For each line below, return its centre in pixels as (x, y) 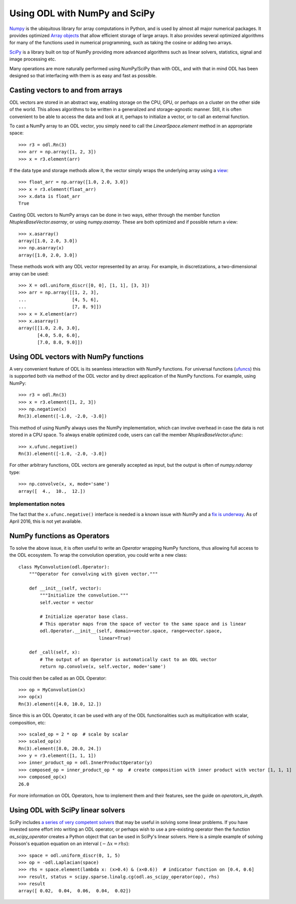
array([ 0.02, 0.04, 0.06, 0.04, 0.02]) (75, 891)
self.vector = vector (67, 602)
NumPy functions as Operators (60, 536)
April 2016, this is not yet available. (46, 521)
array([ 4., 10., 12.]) (52, 491)
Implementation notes (37, 504)
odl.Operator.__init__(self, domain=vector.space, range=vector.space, (131, 631)
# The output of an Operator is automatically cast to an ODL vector (128, 659)
